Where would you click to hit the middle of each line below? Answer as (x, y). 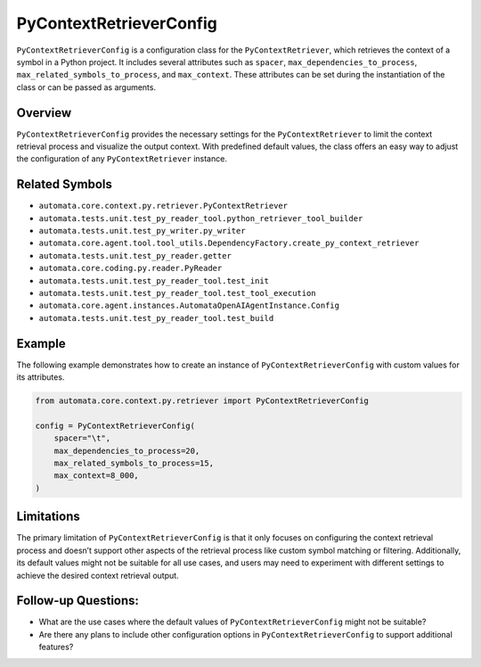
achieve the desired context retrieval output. (98, 575)
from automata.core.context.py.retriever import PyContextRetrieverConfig (202, 401)
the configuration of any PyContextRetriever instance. (122, 159)
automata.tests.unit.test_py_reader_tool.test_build (156, 318)
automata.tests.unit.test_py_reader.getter (135, 255)
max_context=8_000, (97, 476)
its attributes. (41, 377)
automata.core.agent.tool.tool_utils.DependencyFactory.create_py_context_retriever (229, 243)
